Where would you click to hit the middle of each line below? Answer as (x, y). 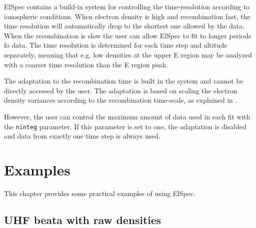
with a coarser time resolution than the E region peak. (86, 64)
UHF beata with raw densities (83, 219)
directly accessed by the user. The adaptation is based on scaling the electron (121, 90)
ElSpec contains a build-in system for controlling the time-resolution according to (127, 6)
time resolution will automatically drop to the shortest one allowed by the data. (124, 26)
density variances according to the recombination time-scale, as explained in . (121, 100)
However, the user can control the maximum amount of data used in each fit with (127, 116)
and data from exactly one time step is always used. (82, 136)
